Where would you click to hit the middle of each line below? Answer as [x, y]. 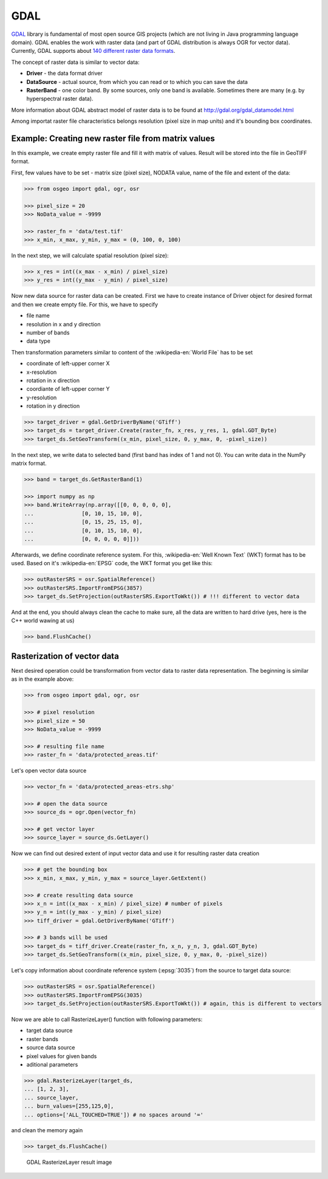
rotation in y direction [53, 406]
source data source [51, 1048]
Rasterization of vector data [65, 656]
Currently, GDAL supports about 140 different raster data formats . [93, 51]
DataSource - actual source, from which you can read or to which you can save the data [137, 81]
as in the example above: [43, 679]
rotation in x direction [53, 380]
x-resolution [42, 372]
